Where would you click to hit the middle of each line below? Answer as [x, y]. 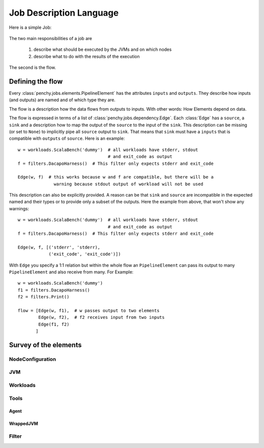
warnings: [19, 208]
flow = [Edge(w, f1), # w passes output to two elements [89, 310]
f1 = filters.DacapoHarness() [54, 290]
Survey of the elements [45, 345]
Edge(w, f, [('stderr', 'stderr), [59, 247]
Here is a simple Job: [30, 27]
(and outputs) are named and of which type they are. [62, 100]
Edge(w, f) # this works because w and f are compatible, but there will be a [116, 177]
